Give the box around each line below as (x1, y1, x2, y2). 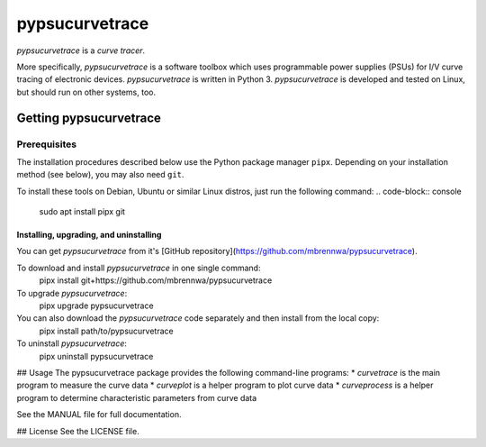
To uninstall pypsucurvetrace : (16, 338, 128, 349)
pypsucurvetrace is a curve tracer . (16, 45, 146, 56)
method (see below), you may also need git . (16, 169, 184, 180)
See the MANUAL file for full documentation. (16, 409, 182, 420)
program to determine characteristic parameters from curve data (16, 392, 257, 403)
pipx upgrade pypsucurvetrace (39, 300, 154, 311)
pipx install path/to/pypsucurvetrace (39, 325, 175, 336)
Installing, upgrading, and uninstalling (16, 230, 162, 241)
